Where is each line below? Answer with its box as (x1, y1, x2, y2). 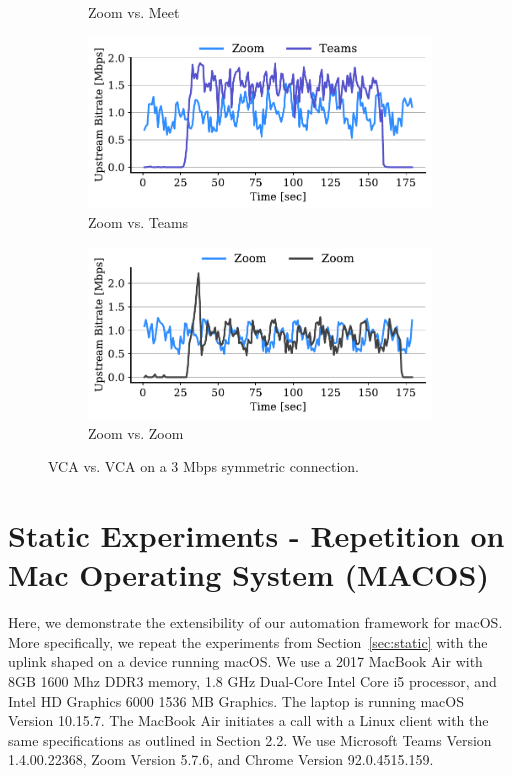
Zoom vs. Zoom (88, 422, 184, 443)
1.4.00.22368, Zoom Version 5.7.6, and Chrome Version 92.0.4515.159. (8, 749, 434, 770)
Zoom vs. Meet (88, 2, 180, 22)
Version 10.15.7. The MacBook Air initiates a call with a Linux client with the (8, 710, 489, 731)
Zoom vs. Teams (88, 212, 189, 233)
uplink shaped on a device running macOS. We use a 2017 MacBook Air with (8, 651, 483, 672)
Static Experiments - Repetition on (8, 515, 505, 556)
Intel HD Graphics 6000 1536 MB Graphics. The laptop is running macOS (8, 690, 464, 711)
